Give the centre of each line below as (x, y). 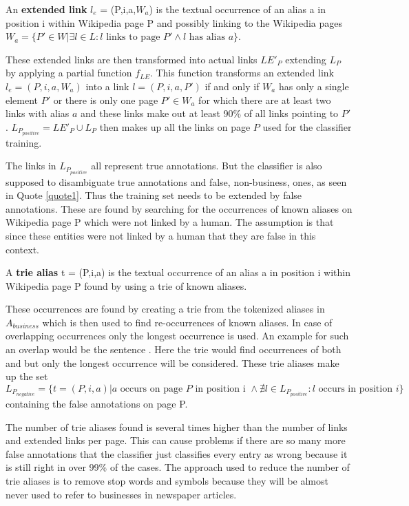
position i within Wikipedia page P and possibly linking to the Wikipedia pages (174, 22)
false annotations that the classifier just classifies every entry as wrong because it (177, 453)
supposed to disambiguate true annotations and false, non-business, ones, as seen (176, 181)
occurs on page (151, 389)
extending (306, 59)
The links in (31, 166)
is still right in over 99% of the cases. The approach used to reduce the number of (178, 467)
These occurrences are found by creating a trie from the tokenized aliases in (165, 309)
